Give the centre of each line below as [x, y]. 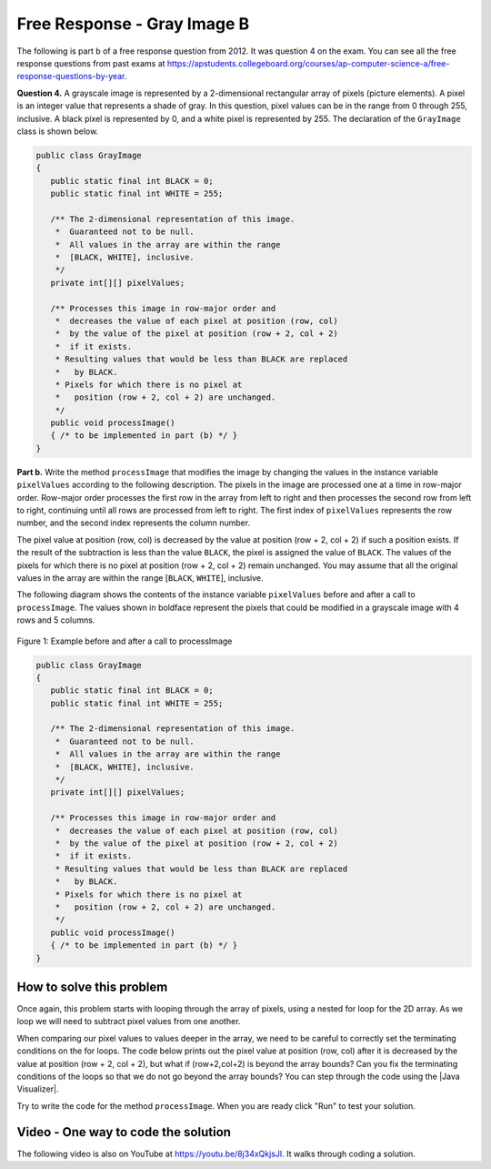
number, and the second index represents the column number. [133, 523]
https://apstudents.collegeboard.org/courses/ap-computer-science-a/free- [308, 63]
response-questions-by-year [70, 76]
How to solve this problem [92, 986]
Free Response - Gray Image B [133, 24]
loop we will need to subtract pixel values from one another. [129, 1022]
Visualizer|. [38, 1089]
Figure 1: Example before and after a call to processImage [125, 641]
